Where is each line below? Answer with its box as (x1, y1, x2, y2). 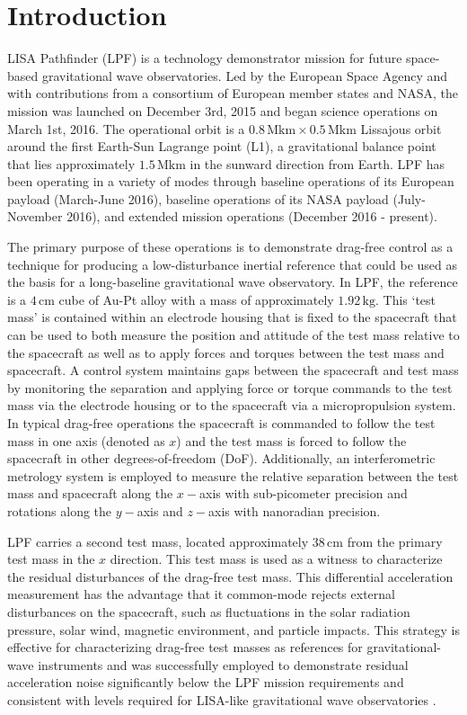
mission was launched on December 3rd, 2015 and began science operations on (7, 101, 438, 120)
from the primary (347, 532, 443, 550)
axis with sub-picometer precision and (199, 484, 408, 503)
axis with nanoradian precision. (208, 501, 381, 520)
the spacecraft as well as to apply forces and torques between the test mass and (7, 343, 445, 362)
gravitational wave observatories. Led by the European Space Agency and (41, 66, 447, 85)
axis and (137, 501, 183, 520)
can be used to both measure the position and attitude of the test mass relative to (7, 326, 460, 344)
